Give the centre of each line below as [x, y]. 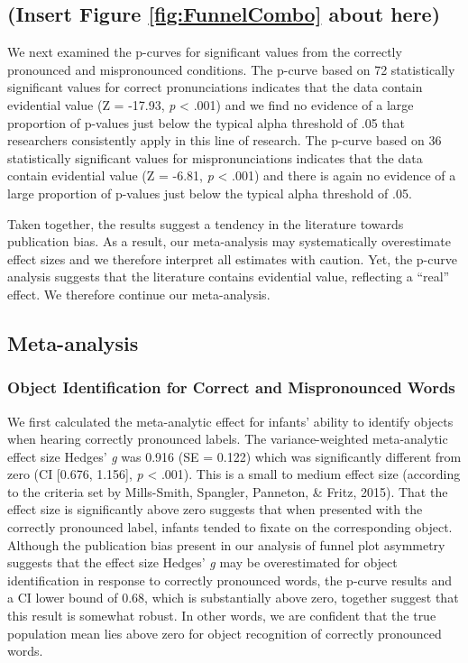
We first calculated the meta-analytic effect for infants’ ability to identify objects [230, 421]
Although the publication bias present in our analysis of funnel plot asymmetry [226, 544]
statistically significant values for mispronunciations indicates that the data [215, 157]
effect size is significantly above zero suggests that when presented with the [215, 509]
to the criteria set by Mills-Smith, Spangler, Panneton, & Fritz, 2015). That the [228, 491]
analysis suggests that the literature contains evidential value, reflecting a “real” [229, 276]
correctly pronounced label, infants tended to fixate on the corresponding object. [230, 527]
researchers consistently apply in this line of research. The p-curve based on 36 [225, 140]
